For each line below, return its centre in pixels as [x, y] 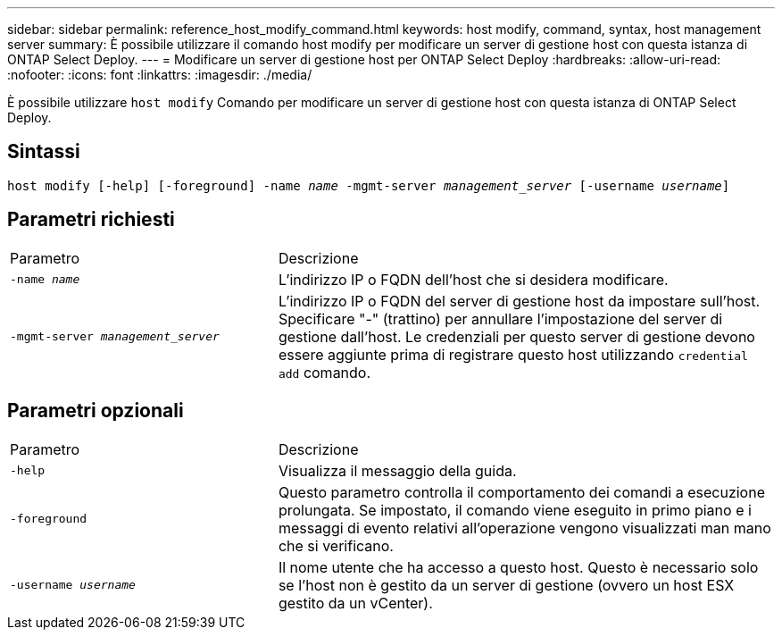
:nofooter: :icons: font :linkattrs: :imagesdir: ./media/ [160, 75]
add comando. [324, 372]
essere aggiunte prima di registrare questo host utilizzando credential [513, 354]
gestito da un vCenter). [355, 603]
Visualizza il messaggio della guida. [397, 470]
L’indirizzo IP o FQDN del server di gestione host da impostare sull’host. [519, 301]
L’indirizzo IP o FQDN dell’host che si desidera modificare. [473, 279]
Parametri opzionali [96, 411]
